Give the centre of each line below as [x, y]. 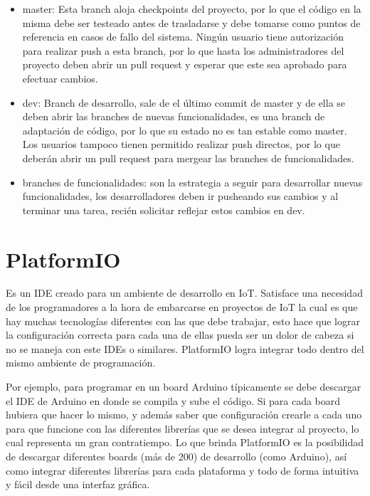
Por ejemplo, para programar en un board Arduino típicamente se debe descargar [184, 386]
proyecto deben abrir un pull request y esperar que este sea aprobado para [185, 64]
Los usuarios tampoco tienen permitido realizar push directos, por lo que [181, 144]
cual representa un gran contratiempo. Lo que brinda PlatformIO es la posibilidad [185, 442]
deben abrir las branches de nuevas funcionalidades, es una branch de [174, 116]
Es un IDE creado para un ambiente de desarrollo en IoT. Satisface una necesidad [184, 293]
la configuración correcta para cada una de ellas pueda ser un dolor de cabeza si [180, 335]
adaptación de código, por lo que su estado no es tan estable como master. [185, 130]
